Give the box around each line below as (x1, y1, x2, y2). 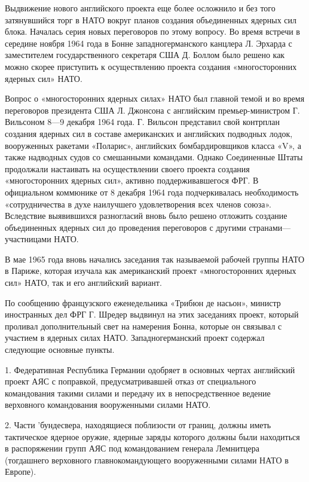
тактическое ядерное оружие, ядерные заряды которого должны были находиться (5, 430, 300, 443)
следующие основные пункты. (5, 343, 115, 356)
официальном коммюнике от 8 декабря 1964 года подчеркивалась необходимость (5, 185, 299, 198)
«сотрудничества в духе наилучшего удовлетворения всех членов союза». (5, 197, 271, 210)
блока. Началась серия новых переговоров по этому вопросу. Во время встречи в (5, 25, 300, 38)
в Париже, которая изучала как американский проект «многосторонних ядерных (5, 264, 296, 277)
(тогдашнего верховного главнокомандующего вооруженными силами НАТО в (5, 453, 289, 466)
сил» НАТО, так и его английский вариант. (5, 276, 162, 289)
